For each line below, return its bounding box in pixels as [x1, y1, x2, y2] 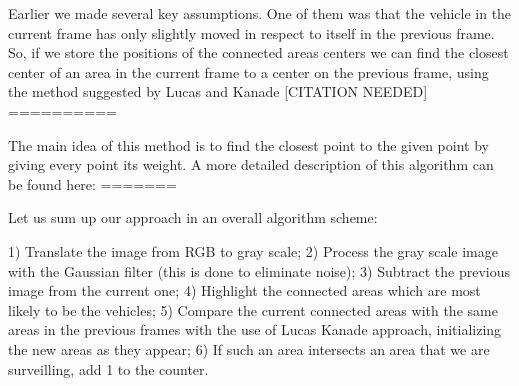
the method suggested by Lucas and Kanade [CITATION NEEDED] [8, 81, 428, 102]
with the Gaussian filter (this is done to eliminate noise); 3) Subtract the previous [8, 260, 510, 281]
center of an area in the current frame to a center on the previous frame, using [8, 61, 489, 82]
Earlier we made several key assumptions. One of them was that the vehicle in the [8, 3, 512, 23]
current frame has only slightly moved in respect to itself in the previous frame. [8, 22, 495, 43]
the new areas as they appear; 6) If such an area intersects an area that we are [8, 338, 490, 359]
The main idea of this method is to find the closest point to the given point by [8, 134, 489, 155]
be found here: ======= [8, 173, 177, 194]
